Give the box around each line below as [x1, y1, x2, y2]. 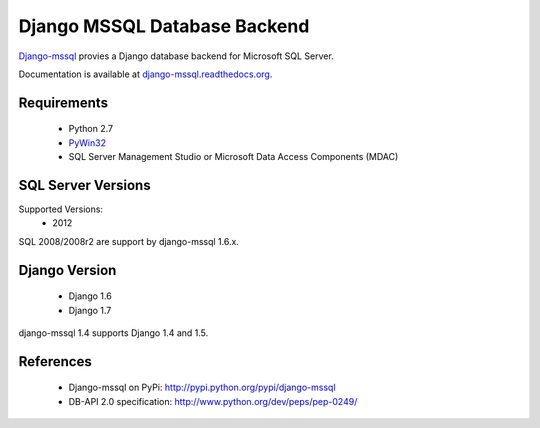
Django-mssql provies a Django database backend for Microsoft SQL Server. [18, 50, 334, 62]
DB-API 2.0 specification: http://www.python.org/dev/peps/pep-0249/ [68, 395, 358, 407]
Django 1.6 [68, 290, 112, 302]
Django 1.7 [68, 304, 112, 316]
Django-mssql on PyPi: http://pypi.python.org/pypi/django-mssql [68, 381, 336, 394]
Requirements [18, 94, 109, 111]
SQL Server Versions [18, 176, 151, 194]
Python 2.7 [68, 123, 114, 135]
